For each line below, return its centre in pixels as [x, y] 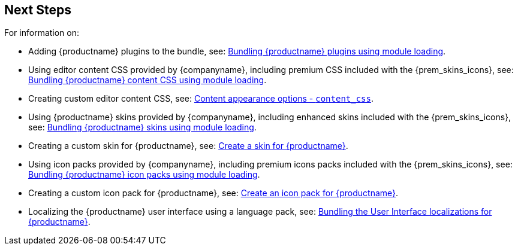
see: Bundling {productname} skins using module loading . [142, 127]
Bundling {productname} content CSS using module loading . [147, 80]
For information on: [42, 33]
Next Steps [38, 10]
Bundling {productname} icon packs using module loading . [144, 175]
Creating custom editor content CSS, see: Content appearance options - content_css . [201, 99]
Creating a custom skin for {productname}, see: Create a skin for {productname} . [188, 146]
